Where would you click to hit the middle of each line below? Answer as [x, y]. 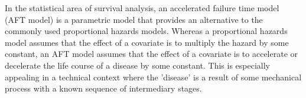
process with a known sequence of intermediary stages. [103, 88]
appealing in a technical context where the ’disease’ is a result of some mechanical [153, 77]
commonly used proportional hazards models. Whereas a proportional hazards [146, 31]
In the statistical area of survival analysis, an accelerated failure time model [142, 8]
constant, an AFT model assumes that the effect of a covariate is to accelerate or [152, 54]
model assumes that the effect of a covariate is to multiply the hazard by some [147, 42]
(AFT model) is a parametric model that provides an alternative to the [134, 19]
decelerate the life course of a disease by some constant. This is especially [137, 65]
